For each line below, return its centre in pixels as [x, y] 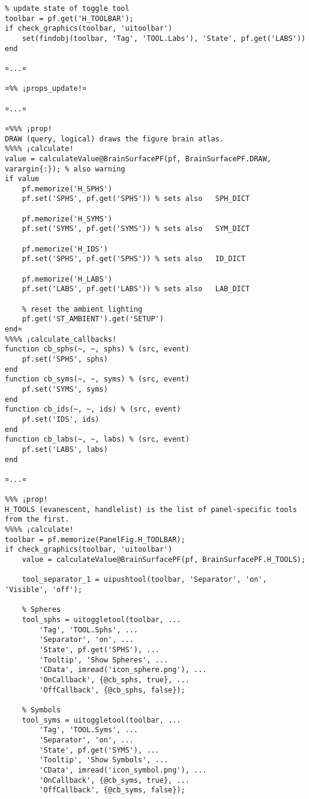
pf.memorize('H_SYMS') [67, 219]
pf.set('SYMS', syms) [65, 389]
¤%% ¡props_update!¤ [46, 89]
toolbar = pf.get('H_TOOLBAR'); [69, 18]
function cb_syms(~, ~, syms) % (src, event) [97, 379]
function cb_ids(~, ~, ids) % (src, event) [93, 409]
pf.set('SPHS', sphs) [65, 359]
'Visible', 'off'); [43, 590]
